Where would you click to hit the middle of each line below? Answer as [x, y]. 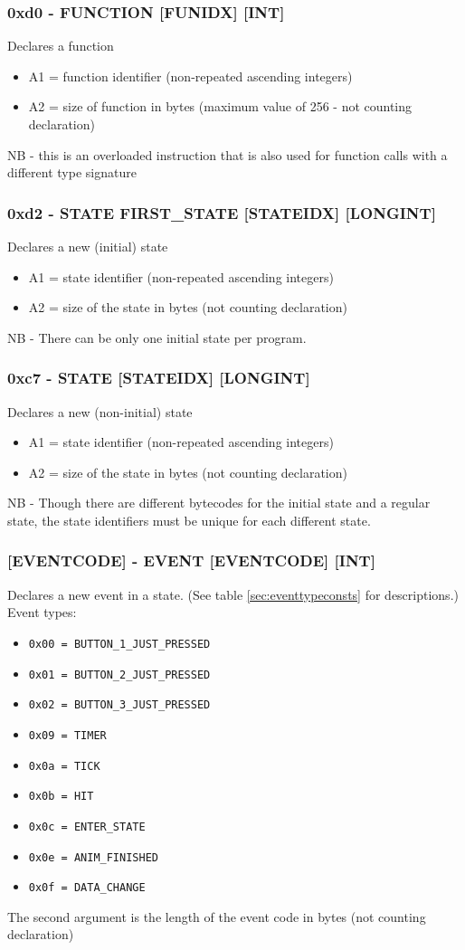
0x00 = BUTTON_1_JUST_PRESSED [119, 644]
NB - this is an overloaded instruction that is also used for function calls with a [228, 154]
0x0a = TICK [64, 766]
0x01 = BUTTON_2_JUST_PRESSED [119, 674]
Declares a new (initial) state [88, 246]
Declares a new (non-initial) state [100, 411]
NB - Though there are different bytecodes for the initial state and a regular [219, 503]
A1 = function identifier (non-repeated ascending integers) [190, 76]
